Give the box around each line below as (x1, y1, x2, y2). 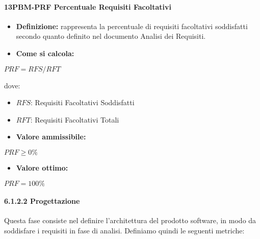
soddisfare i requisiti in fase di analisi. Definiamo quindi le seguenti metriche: (4, 225, 245, 235)
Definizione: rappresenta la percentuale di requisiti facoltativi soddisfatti (16, 20, 248, 31)
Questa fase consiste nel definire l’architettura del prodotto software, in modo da (4, 215, 256, 226)
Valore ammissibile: (16, 131, 86, 142)
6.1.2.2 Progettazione (4, 196, 80, 206)
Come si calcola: (16, 47, 74, 58)
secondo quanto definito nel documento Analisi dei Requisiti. (16, 31, 206, 41)
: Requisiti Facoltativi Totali (30, 114, 119, 125)
